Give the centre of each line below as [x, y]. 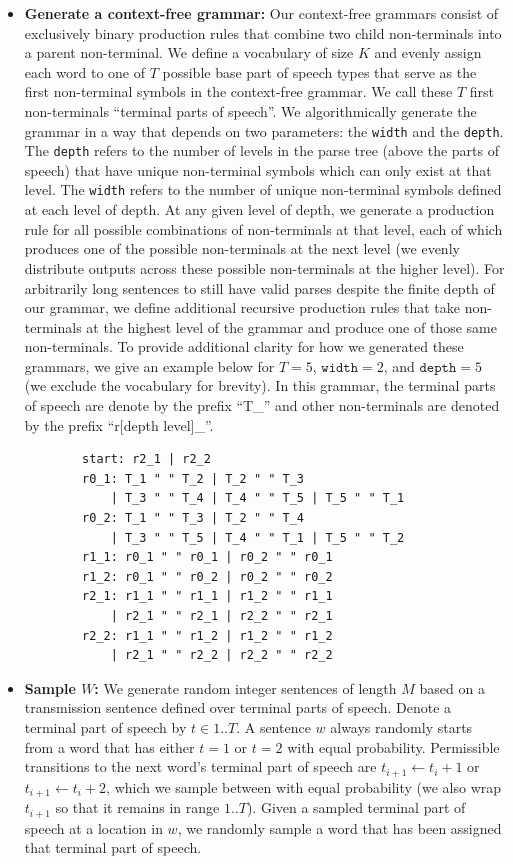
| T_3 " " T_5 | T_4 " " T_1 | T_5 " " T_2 [257, 537]
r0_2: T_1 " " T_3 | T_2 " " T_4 [193, 518]
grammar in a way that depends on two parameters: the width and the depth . [264, 130]
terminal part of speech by [105, 726]
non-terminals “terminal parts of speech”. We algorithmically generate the [250, 110]
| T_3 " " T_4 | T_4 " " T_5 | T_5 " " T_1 [257, 498]
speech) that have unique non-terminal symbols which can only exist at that [258, 169]
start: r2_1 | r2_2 [146, 459]
